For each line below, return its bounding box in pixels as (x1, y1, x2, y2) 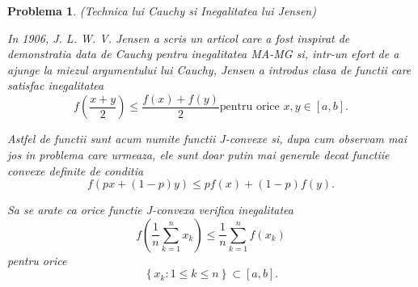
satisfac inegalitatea (7, 77, 104, 94)
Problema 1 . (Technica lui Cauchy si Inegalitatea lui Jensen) (7, 2, 316, 19)
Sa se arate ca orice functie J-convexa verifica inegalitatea (7, 201, 293, 218)
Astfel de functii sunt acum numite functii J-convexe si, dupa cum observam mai (7, 130, 407, 147)
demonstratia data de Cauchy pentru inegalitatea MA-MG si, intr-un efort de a (7, 45, 399, 62)
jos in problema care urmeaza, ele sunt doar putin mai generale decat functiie (7, 146, 390, 163)
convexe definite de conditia (7, 162, 144, 179)
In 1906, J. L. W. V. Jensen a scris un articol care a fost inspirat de (7, 29, 350, 46)
